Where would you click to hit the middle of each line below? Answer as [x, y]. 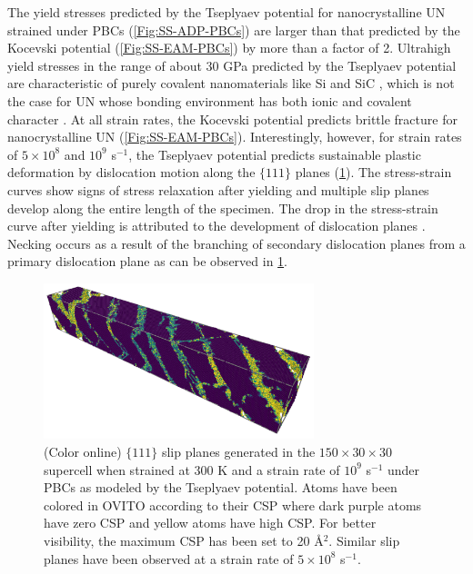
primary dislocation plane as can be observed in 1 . [147, 261]
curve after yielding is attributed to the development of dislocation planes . [216, 226]
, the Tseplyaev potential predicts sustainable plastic [275, 154]
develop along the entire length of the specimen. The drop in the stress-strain [223, 208]
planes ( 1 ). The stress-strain [373, 172]
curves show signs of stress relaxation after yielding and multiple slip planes [218, 189]
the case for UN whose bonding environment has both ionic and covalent [210, 100]
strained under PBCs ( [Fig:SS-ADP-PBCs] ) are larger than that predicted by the [234, 30]
